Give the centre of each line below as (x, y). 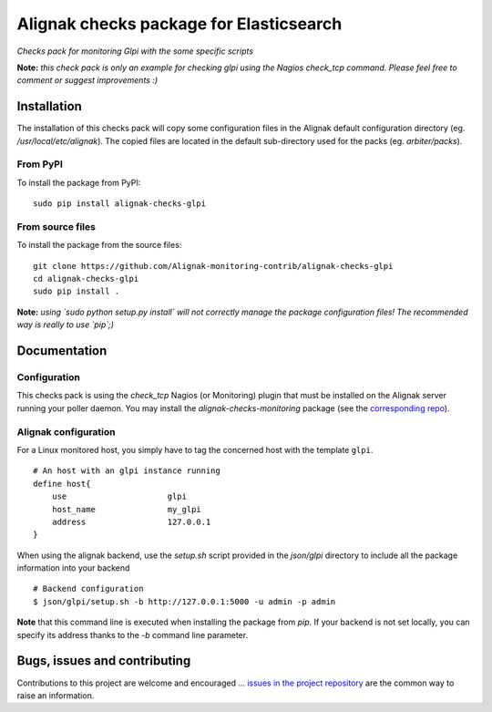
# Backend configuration (88, 589)
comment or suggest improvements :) (87, 80)
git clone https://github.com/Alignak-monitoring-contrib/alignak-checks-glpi (213, 266)
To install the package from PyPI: (79, 182)
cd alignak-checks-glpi (86, 279)
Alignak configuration (66, 431)
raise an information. (56, 695)
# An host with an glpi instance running (127, 471)
